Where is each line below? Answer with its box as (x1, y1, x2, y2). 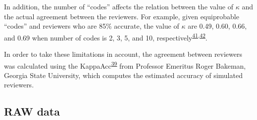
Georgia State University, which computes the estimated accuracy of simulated (4, 70, 243, 80)
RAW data (4, 104, 60, 119)
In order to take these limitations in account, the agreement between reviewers (4, 49, 243, 59)
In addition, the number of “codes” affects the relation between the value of (4, 1, 233, 11)
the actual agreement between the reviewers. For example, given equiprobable (4, 11, 239, 21)
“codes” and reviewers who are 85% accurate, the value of (4, 21, 179, 31)
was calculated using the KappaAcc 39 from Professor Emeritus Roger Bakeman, (4, 59, 246, 71)
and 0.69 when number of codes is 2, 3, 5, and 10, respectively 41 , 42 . (4, 31, 207, 42)
